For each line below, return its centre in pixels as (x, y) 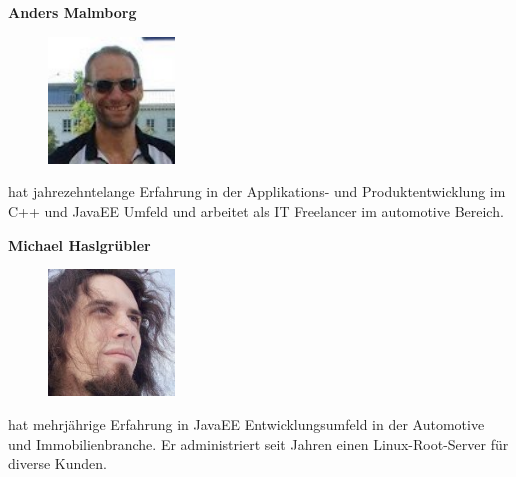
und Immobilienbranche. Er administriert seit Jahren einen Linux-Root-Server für (258, 443)
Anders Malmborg (72, 12)
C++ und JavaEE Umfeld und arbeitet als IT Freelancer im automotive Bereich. (256, 210)
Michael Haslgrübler (79, 244)
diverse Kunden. (57, 463)
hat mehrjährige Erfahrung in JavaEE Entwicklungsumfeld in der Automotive (246, 423)
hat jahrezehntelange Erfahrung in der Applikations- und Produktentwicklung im (257, 191)
